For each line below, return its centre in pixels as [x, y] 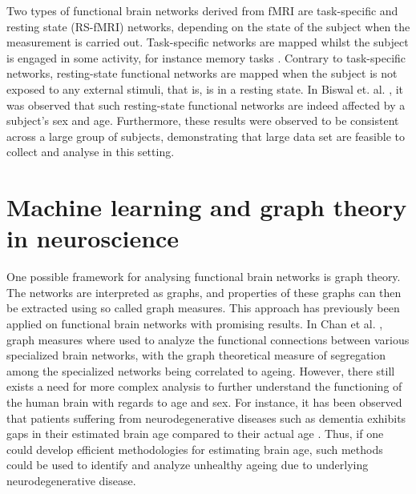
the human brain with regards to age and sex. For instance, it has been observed [204, 402]
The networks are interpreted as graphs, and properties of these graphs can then [204, 292]
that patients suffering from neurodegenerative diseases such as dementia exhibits [206, 418]
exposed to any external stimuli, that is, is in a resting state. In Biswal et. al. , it [205, 88]
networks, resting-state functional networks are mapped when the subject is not [202, 73]
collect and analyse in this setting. [91, 152]
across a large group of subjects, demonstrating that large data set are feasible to [206, 136]
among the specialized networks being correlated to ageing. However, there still [201, 370]
